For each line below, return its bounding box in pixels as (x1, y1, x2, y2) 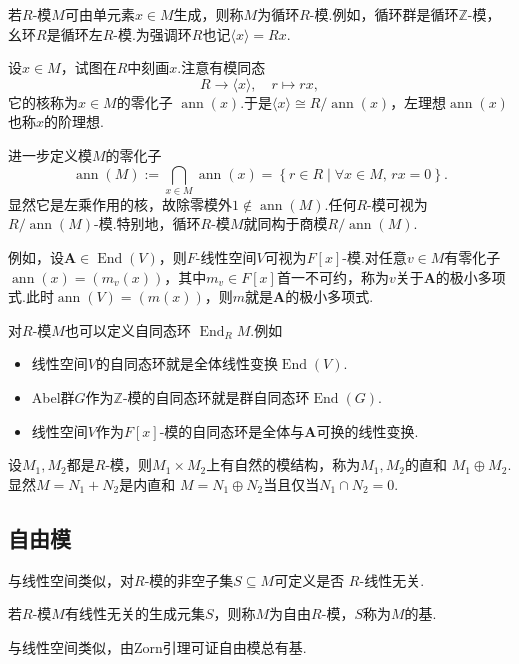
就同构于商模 (243, 213, 328, 234)
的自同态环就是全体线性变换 (95, 353, 278, 374)
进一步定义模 (8, 144, 92, 165)
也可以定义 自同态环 (64, 319, 191, 340)
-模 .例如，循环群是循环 (309, 4, 459, 24)
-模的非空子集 (144, 569, 234, 590)
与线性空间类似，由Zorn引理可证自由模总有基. (8, 636, 307, 657)
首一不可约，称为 (276, 266, 389, 287)
